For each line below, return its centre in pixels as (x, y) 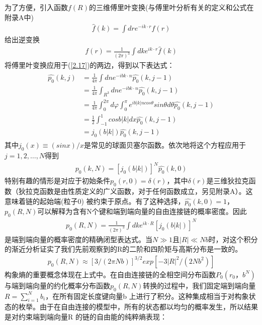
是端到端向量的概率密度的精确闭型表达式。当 (78, 239)
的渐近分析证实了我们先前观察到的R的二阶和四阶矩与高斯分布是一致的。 (123, 249)
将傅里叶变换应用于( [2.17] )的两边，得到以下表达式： (90, 65)
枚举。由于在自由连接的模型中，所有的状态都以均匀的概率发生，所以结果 (138, 307)
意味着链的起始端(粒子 (41, 201)
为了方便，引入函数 (36, 7)
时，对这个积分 (233, 239)
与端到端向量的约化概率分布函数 (57, 285)
